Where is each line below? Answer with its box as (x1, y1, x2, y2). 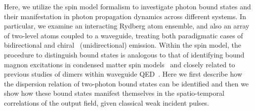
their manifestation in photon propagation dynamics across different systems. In (4, 11, 246, 21)
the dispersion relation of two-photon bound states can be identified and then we (4, 78, 249, 88)
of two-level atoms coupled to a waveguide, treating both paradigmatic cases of (4, 30, 243, 40)
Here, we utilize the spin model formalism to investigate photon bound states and (4, 1, 251, 11)
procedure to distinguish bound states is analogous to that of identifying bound (4, 49, 245, 59)
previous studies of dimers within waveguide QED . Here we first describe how (4, 69, 243, 79)
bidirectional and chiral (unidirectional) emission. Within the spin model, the (4, 40, 241, 50)
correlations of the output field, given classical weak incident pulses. (4, 97, 210, 108)
